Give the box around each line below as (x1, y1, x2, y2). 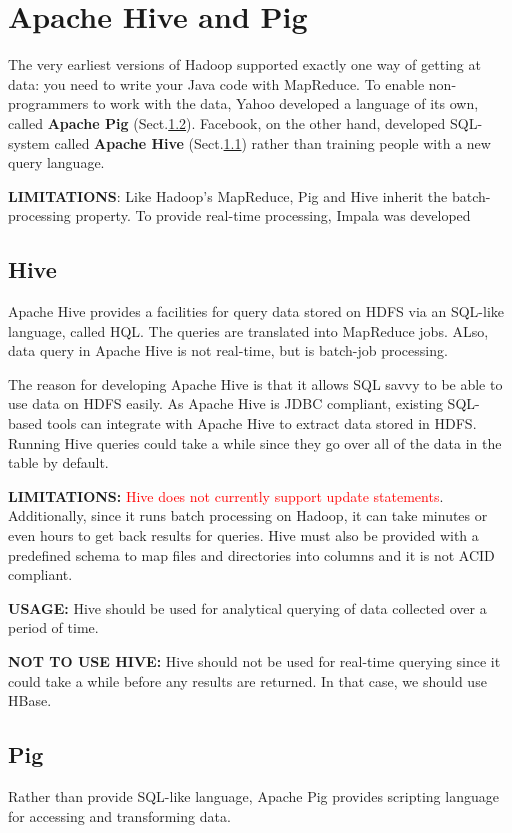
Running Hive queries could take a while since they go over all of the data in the (8, 432, 502, 453)
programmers (8, 93, 89, 114)
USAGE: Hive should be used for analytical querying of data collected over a (8, 597, 487, 618)
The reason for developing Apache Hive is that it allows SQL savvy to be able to (8, 373, 503, 394)
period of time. (8, 617, 99, 638)
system (8, 132, 50, 153)
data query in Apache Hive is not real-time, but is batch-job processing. (8, 340, 448, 361)
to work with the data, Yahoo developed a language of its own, (92, 93, 479, 114)
